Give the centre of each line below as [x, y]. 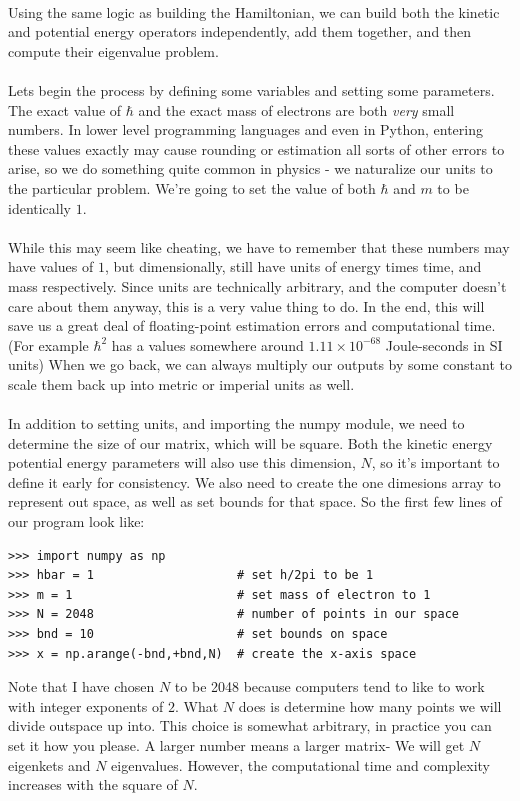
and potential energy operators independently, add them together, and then [240, 31]
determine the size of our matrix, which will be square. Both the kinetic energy [250, 442]
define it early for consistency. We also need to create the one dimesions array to [254, 481]
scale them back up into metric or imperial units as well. [181, 383]
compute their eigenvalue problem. [113, 50]
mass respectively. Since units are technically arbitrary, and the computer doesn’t [257, 285]
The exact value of [65, 109]
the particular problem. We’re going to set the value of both [192, 187]
